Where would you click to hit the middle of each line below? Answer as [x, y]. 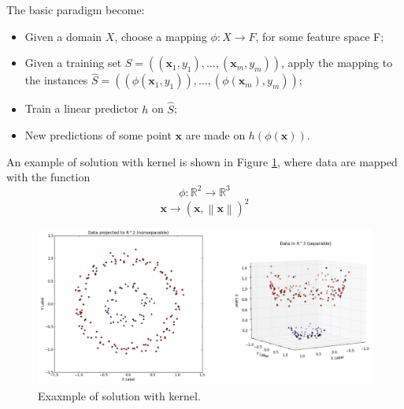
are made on [215, 135]
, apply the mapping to [337, 63]
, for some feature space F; [320, 36]
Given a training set [73, 63]
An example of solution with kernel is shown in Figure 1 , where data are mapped [202, 161]
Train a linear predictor [82, 108]
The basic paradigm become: [76, 9]
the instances [56, 80]
